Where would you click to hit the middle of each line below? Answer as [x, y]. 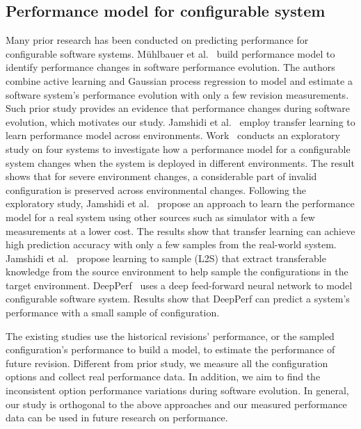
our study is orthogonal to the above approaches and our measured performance [176, 404]
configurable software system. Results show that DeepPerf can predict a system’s [178, 299]
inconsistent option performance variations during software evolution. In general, [177, 390]
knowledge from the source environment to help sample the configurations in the [177, 272]
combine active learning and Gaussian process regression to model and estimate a [179, 80]
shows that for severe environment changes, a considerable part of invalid [161, 176]
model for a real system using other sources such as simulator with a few [160, 217]
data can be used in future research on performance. [117, 418]
